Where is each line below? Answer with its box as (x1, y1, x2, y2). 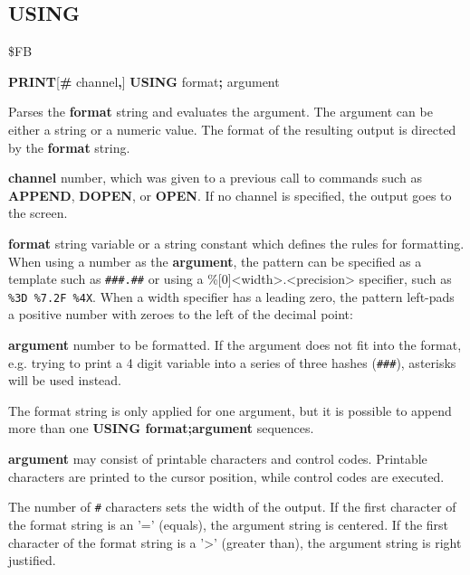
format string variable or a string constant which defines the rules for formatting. (8, 233, 465, 252)
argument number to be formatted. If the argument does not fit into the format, (8, 335, 462, 354)
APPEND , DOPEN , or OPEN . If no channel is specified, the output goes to (8, 185, 452, 204)
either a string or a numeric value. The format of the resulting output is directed (8, 119, 456, 138)
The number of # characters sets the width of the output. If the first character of (8, 497, 456, 516)
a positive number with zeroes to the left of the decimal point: (8, 305, 353, 324)
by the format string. (8, 137, 130, 156)
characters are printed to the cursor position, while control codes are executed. (8, 467, 445, 485)
